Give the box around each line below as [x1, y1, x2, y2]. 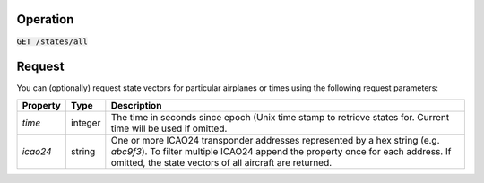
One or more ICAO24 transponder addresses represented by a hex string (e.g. [110, 134, 440, 146]
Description [110, 99, 162, 111]
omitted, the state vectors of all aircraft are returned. [110, 156, 333, 169]
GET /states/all [16, 36, 89, 47]
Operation [16, 12, 74, 27]
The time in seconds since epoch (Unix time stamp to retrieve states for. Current [110, 110, 450, 123]
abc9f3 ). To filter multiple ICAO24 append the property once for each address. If [110, 144, 452, 157]
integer [70, 117, 101, 129]
